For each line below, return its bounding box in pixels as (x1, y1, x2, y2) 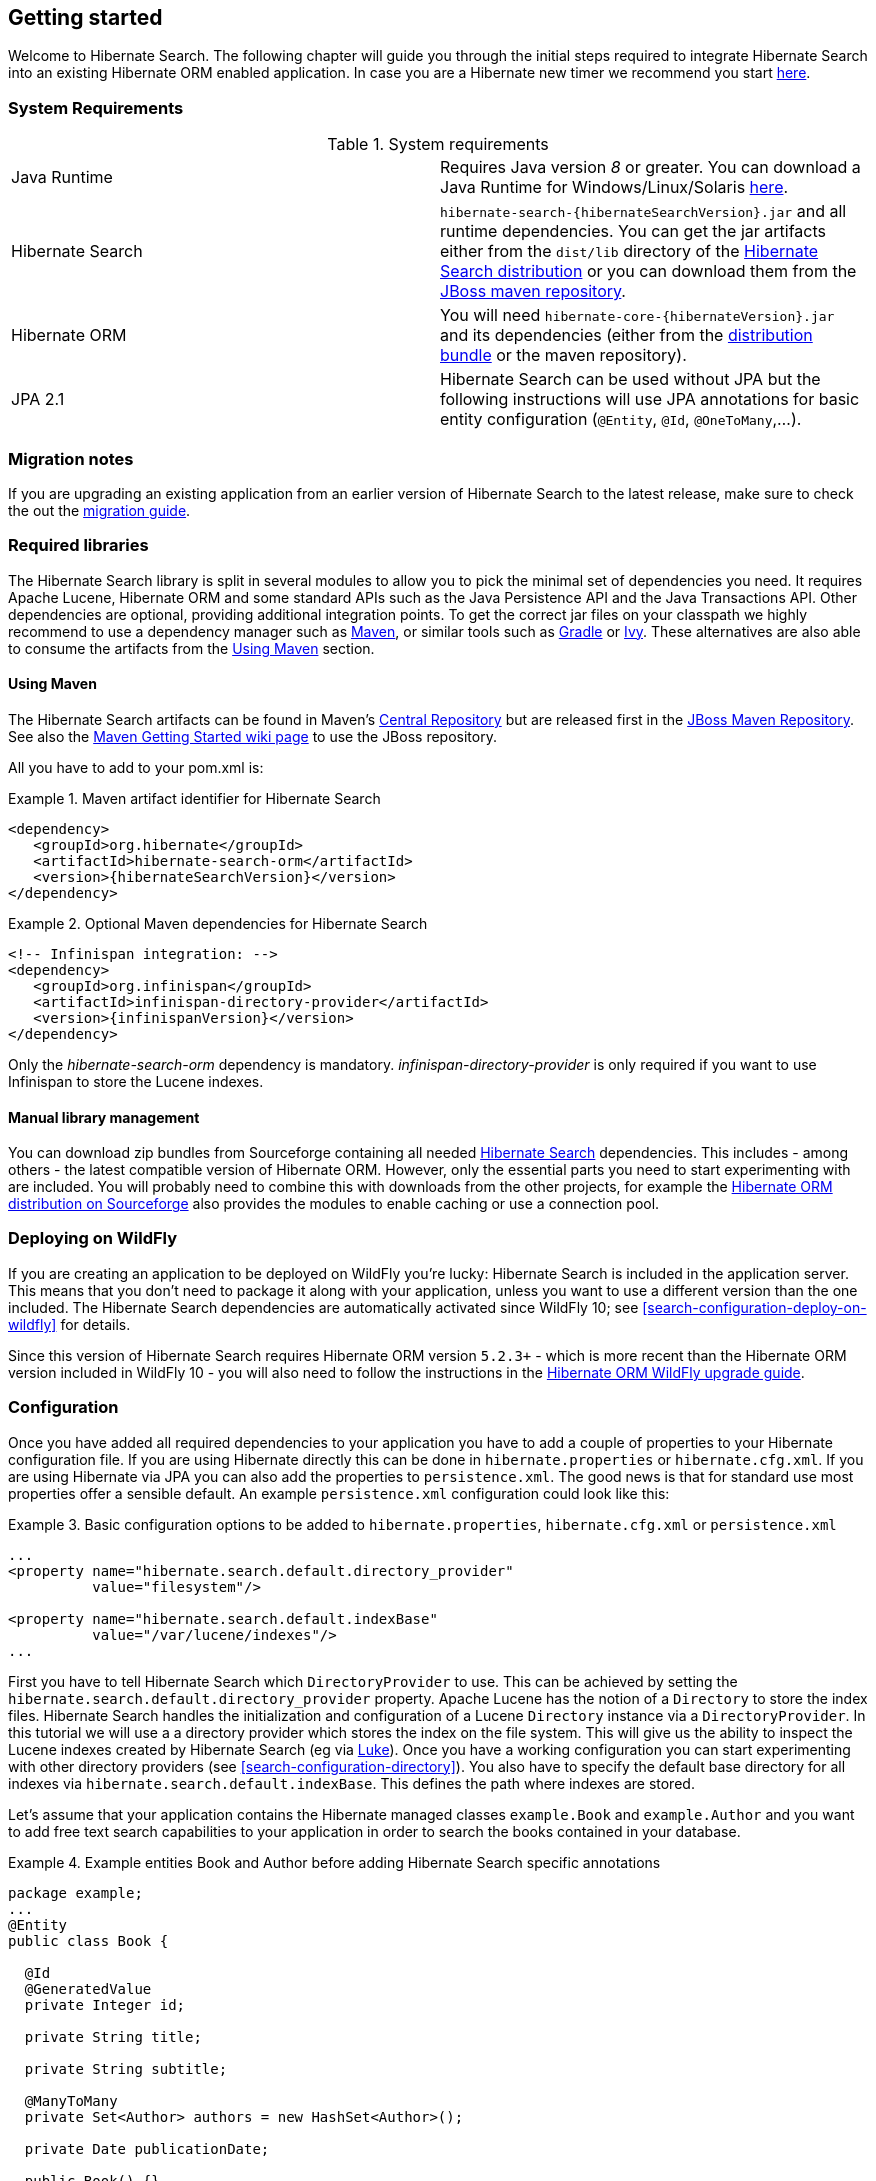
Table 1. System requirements (327, 134, 549, 155)
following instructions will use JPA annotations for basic (440, 389, 860, 410)
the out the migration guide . (8, 501, 191, 519)
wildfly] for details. (8, 1315, 131, 1333)
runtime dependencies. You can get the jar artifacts (440, 221, 826, 242)
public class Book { (8, 1932, 169, 1949)
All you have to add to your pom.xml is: (8, 758, 264, 776)
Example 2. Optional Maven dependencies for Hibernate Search (8, 914, 428, 932)
